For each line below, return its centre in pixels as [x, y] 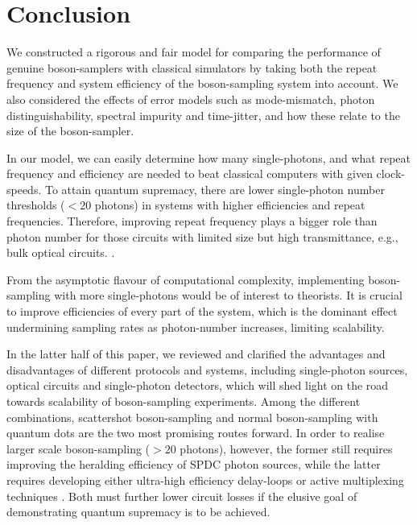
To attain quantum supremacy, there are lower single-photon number [215, 189]
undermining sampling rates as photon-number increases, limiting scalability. [196, 327]
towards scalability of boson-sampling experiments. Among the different [184, 401]
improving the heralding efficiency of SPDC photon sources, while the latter [194, 464]
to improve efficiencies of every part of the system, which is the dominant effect [202, 311]
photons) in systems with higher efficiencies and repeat [230, 205]
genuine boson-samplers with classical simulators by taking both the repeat [192, 67]
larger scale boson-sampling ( [78, 448]
